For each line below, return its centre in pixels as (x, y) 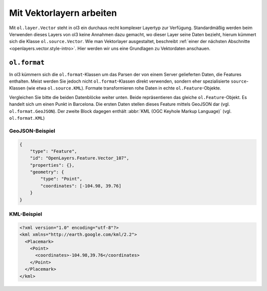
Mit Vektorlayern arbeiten (63, 13)
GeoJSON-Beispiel (32, 131)
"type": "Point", (61, 179)
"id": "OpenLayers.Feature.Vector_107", (80, 158)
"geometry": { (47, 172)
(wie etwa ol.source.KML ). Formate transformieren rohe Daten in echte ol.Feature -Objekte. (124, 88)
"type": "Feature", (54, 151)
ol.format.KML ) (27, 118)
